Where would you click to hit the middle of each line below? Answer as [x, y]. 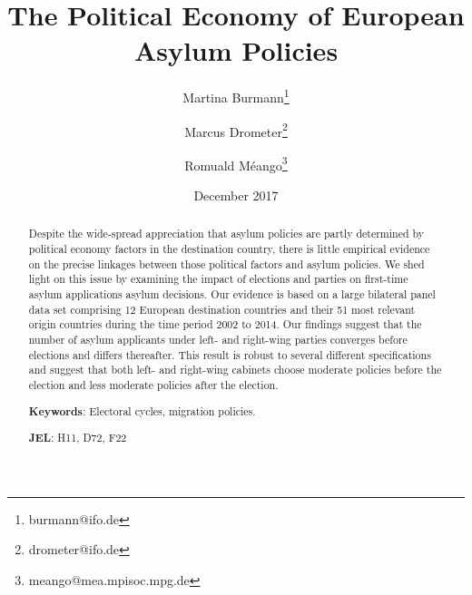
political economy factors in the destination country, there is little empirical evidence [229, 249]
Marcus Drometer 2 [236, 130]
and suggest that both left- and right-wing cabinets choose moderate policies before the [235, 370]
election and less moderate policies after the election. [153, 385]
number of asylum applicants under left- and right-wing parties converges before [218, 340]
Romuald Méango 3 [236, 163]
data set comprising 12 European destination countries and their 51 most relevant [222, 309]
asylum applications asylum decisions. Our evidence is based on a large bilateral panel [232, 294]
